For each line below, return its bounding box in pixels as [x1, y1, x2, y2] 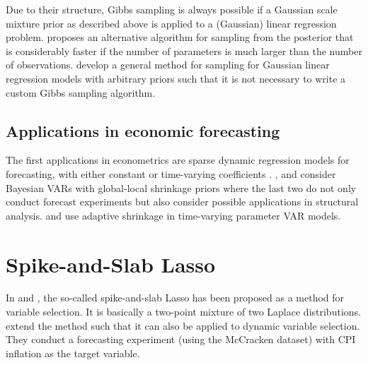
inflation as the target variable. [6, 345, 140, 360]
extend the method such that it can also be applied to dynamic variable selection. [6, 318, 360, 333]
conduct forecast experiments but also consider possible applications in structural [6, 194, 359, 209]
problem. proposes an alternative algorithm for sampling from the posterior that [6, 30, 354, 44]
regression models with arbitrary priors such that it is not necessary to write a [6, 71, 346, 85]
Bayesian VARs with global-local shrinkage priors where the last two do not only [6, 180, 357, 195]
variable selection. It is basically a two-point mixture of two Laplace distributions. [6, 304, 361, 319]
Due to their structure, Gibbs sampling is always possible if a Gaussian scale [6, 2, 338, 16]
